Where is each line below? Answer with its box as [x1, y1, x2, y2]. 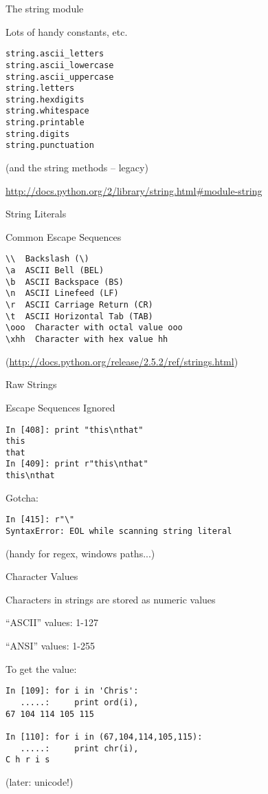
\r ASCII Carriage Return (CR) [5, 300, 153, 310]
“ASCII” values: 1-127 [5, 615, 99, 630]
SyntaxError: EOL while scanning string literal [5, 526, 232, 537]
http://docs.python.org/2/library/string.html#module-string [5, 183, 263, 197]
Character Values [5, 569, 78, 583]
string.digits [5, 129, 70, 139]
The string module [5, 1, 84, 15]
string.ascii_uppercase [5, 72, 114, 82]
